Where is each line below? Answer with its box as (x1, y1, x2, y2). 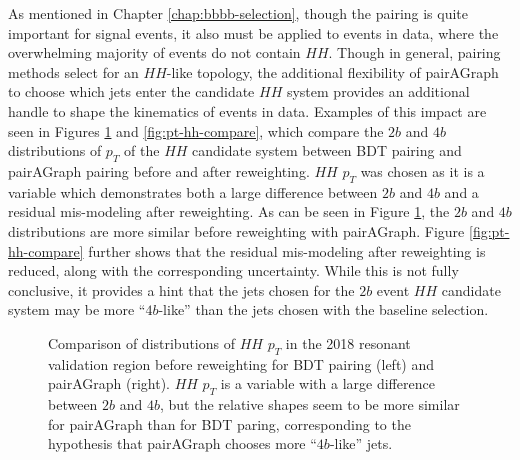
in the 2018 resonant (285, 332, 411, 353)
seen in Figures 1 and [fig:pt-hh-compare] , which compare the (8, 120, 384, 141)
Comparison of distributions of (48, 332, 236, 353)
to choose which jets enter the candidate (8, 81, 255, 102)
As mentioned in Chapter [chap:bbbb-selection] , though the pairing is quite (8, 3, 469, 23)
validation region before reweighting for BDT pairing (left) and (48, 353, 435, 374)
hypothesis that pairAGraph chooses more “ (48, 433, 317, 454)
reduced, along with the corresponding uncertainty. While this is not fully (8, 260, 459, 281)
